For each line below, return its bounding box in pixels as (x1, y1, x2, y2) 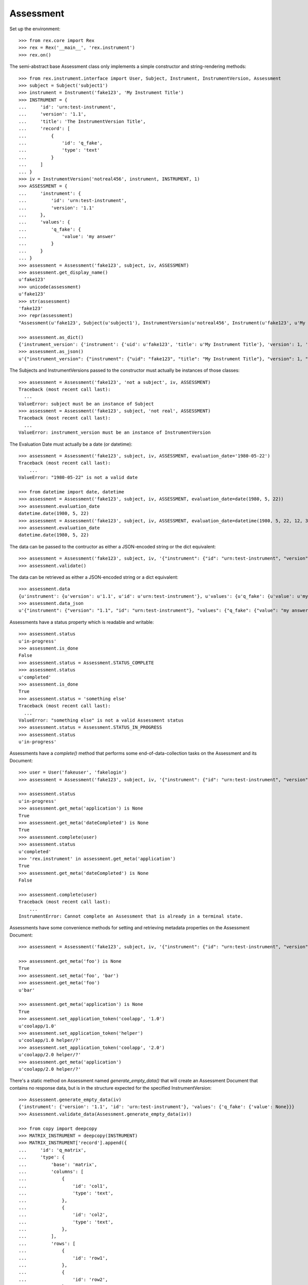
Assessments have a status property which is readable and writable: (9, 619, 154, 625)
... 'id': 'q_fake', (18, 140, 103, 146)
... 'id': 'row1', (18, 1255, 108, 1261)
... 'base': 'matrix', (18, 1162, 98, 1167)
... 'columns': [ (18, 1168, 84, 1174)
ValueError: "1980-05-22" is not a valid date (18, 474, 138, 481)
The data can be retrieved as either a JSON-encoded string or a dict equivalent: (9, 574, 179, 580)
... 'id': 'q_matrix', (18, 1147, 87, 1153)
